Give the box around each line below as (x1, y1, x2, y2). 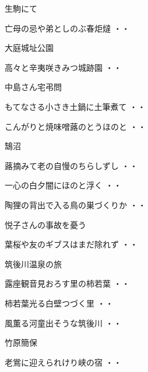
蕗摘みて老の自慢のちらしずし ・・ (5, 159, 138, 171)
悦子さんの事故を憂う (5, 218, 86, 230)
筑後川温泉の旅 (5, 257, 62, 270)
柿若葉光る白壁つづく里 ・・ (5, 297, 114, 309)
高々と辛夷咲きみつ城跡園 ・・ (5, 61, 122, 73)
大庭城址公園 (5, 42, 54, 54)
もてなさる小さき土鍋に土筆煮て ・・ (5, 100, 146, 112)
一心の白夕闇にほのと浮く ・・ (5, 179, 122, 191)
